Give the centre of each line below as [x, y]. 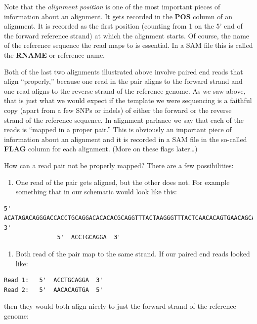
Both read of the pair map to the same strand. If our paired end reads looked [133, 254]
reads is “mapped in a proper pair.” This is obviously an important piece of [118, 129]
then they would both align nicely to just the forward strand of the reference [120, 306]
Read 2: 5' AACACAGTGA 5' [54, 290]
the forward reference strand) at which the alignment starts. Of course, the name [127, 35]
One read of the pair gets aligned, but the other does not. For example [123, 182]
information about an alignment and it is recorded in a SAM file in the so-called [126, 139]
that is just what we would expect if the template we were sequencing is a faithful [128, 100]
